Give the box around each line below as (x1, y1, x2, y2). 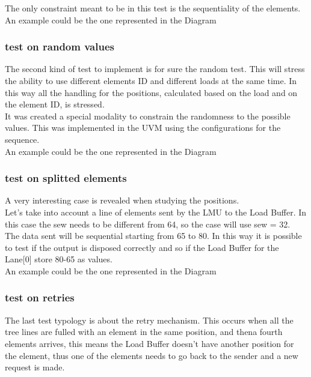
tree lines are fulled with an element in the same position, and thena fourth (5, 325, 283, 338)
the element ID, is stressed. (5, 98, 105, 110)
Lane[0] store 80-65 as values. (5, 253, 112, 265)
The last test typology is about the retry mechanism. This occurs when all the (5, 313, 294, 326)
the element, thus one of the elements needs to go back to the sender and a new (5, 349, 298, 361)
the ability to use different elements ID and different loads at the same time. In (5, 74, 297, 86)
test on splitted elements (5, 170, 127, 185)
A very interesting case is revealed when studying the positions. (5, 194, 239, 207)
